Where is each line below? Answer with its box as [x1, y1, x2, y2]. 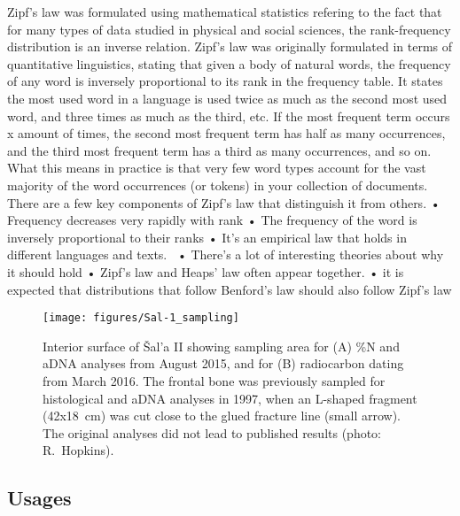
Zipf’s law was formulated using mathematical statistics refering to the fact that [7, 3, 442, 20]
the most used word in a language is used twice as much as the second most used [7, 89, 448, 107]
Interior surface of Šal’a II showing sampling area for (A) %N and [43, 336, 400, 355]
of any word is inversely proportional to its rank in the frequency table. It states [7, 72, 443, 90]
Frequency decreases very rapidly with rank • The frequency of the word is [7, 211, 417, 229]
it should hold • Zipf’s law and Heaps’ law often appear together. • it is [7, 262, 404, 281]
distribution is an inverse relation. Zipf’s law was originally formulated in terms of [7, 37, 453, 56]
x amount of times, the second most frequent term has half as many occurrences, [7, 124, 446, 142]
